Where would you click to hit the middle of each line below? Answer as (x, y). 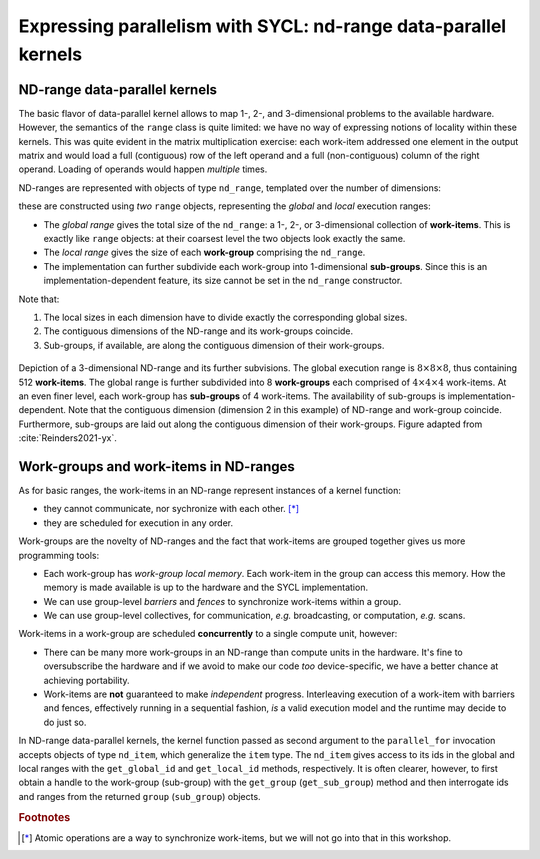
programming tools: (59, 555)
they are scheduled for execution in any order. (138, 522)
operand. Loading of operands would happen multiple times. (143, 169)
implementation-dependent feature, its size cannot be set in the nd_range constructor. (223, 281)
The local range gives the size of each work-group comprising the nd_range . (204, 252)
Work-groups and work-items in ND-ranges (156, 466)
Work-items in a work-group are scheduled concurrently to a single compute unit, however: (208, 634)
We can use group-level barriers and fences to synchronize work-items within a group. (222, 601)
